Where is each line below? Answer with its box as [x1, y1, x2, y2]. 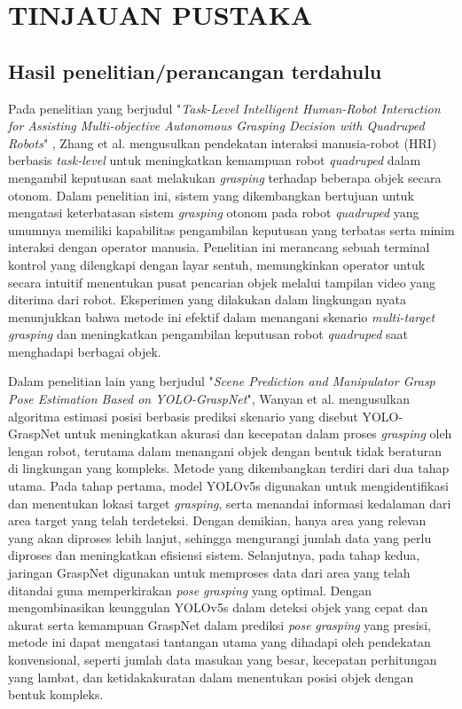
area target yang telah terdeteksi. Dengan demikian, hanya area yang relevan [8, 511, 427, 530]
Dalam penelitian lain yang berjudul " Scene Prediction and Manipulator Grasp [8, 372, 435, 390]
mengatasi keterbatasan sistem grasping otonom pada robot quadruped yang [8, 203, 419, 222]
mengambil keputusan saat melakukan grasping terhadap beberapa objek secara [8, 168, 442, 186]
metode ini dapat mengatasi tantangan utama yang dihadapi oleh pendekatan [8, 633, 431, 651]
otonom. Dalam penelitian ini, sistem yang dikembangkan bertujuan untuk [8, 185, 414, 204]
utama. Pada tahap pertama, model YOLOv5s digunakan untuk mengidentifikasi [8, 477, 449, 495]
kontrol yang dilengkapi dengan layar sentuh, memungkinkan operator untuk [8, 255, 426, 273]
